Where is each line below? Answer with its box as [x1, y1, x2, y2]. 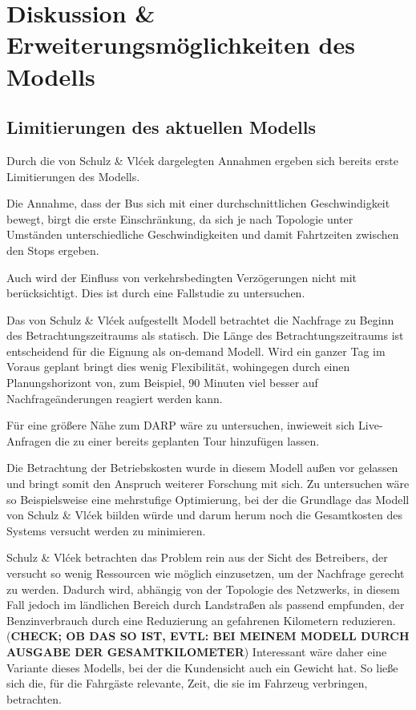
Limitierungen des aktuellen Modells [6, 115, 317, 139]
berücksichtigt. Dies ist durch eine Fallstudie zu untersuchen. [6, 284, 305, 301]
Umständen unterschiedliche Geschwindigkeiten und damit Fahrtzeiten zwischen [6, 226, 399, 243]
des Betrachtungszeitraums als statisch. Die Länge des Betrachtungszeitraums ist [6, 327, 404, 344]
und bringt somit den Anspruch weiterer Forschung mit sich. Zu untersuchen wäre [6, 475, 410, 492]
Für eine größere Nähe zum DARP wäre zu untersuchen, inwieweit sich [6, 417, 355, 434]
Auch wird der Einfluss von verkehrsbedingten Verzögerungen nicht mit [6, 268, 357, 285]
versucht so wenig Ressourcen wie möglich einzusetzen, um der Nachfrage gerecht [6, 565, 405, 582]
